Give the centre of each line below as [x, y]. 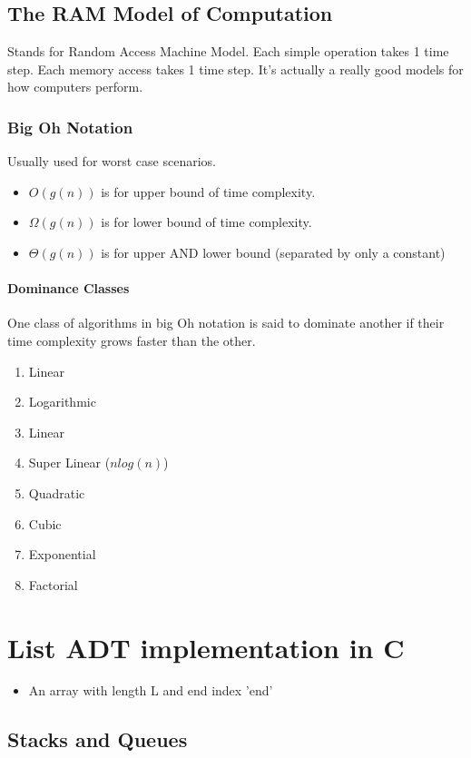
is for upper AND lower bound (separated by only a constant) [273, 252]
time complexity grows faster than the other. [132, 340]
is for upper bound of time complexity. [208, 191]
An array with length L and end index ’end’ [151, 690]
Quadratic [57, 492]
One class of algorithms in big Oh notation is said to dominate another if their [226, 323]
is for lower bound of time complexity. [206, 222]
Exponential [62, 554]
